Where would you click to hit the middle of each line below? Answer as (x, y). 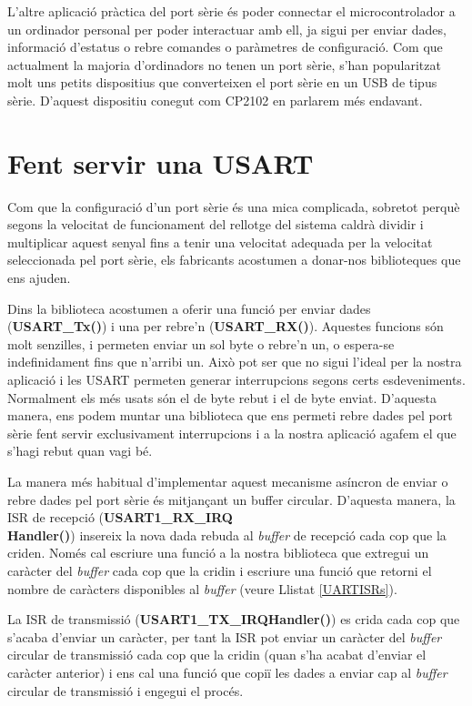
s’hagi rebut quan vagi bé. (80, 451)
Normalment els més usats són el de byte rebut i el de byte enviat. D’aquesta (222, 397)
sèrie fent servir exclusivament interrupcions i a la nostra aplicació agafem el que (232, 433)
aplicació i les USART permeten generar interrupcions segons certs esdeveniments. (236, 380)
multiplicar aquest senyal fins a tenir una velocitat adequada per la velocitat (220, 242)
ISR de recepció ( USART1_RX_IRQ (120, 517)
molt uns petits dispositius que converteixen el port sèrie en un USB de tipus (222, 82)
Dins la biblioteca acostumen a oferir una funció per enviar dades (189, 308)
